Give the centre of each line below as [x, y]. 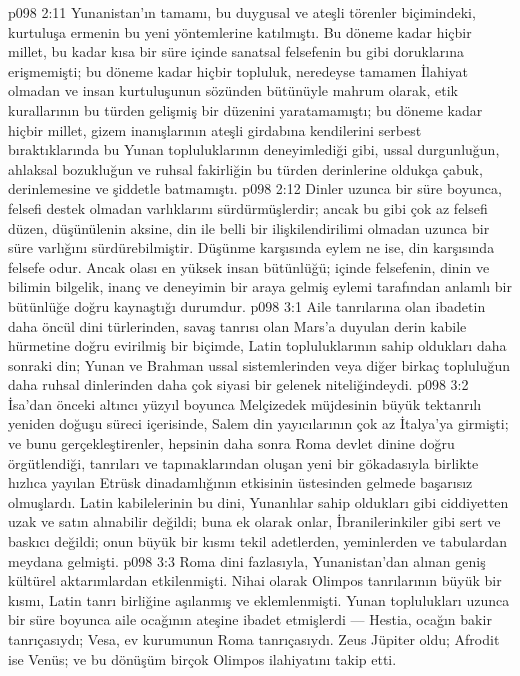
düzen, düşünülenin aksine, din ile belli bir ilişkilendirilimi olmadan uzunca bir [249, 227]
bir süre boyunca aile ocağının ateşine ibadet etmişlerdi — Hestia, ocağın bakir [250, 619]
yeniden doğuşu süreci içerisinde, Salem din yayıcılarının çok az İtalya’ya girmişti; [258, 423]
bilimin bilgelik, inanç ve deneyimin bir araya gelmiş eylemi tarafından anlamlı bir [260, 286]
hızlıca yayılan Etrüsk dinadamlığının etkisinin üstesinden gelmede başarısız [240, 482]
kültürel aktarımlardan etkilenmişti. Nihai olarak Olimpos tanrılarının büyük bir [255, 580]
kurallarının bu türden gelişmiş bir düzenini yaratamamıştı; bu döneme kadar [245, 109]
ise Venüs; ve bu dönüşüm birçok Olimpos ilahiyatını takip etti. [202, 658]
